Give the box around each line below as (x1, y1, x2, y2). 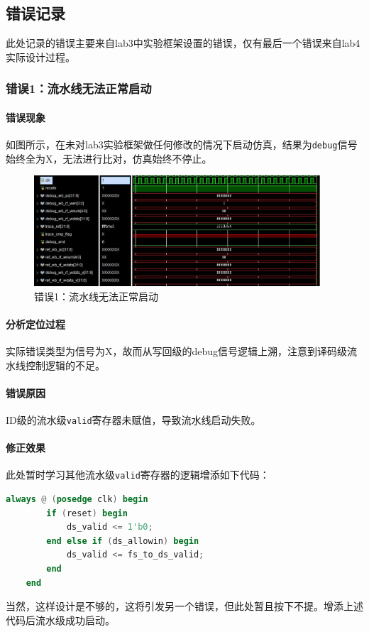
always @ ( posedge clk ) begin (6, 494, 148, 505)
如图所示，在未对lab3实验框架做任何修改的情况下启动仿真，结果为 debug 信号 (6, 137, 358, 152)
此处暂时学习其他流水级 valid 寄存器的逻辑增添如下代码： (6, 467, 270, 482)
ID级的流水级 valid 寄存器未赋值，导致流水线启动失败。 (6, 413, 261, 427)
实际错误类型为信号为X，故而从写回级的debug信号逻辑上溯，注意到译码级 (6, 344, 348, 359)
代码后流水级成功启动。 (6, 612, 115, 627)
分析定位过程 (6, 316, 65, 331)
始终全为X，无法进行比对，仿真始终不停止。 (6, 151, 212, 165)
